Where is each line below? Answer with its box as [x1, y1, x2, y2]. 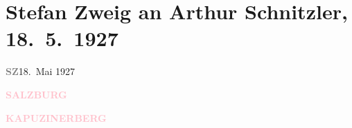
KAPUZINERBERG [6, 110, 107, 125]
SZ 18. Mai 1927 [6, 64, 76, 78]
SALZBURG [6, 87, 67, 101]
